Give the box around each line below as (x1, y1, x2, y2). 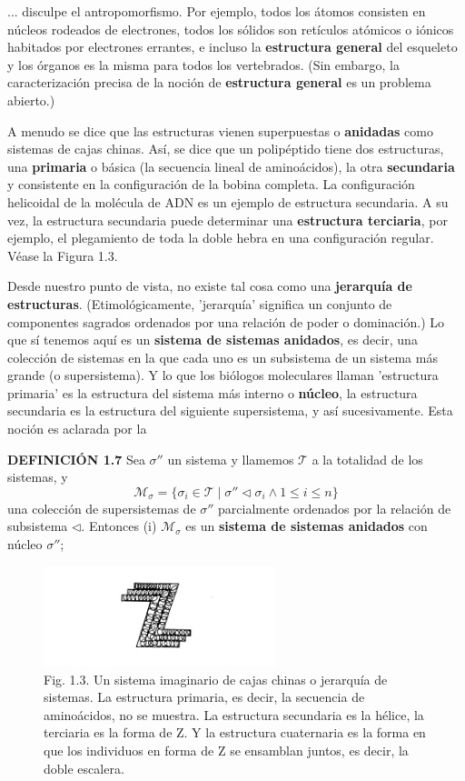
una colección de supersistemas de (7, 498, 196, 517)
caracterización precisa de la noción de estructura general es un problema (7, 73, 431, 92)
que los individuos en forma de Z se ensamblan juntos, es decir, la (44, 741, 409, 760)
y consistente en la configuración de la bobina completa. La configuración (7, 175, 415, 194)
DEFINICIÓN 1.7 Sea (7, 449, 145, 468)
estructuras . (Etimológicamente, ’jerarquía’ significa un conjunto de (7, 294, 392, 313)
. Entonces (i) (81, 516, 157, 536)
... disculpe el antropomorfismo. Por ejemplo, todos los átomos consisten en (7, 2, 426, 20)
